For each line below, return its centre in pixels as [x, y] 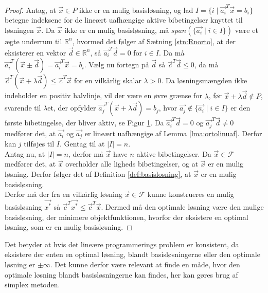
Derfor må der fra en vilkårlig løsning [64, 194]
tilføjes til [39, 144]
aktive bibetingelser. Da [174, 153]
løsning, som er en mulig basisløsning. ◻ [69, 227]
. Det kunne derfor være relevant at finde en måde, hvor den [145, 264]
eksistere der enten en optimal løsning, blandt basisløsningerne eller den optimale [132, 254]
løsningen [19, 30]
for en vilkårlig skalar [108, 80]
